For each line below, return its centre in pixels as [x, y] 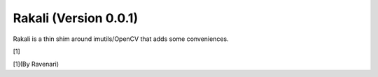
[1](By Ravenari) [36, 64]
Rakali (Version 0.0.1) [76, 18]
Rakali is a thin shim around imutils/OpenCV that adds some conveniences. [121, 39]
